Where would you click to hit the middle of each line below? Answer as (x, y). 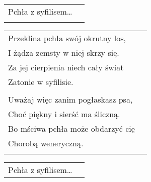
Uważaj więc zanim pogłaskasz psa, (70, 99)
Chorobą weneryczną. (46, 143)
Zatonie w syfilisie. (41, 82)
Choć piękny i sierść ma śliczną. (64, 114)
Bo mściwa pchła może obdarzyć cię (71, 128)
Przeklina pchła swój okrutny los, (67, 38)
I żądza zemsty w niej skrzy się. (64, 53)
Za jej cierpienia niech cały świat (66, 67)
